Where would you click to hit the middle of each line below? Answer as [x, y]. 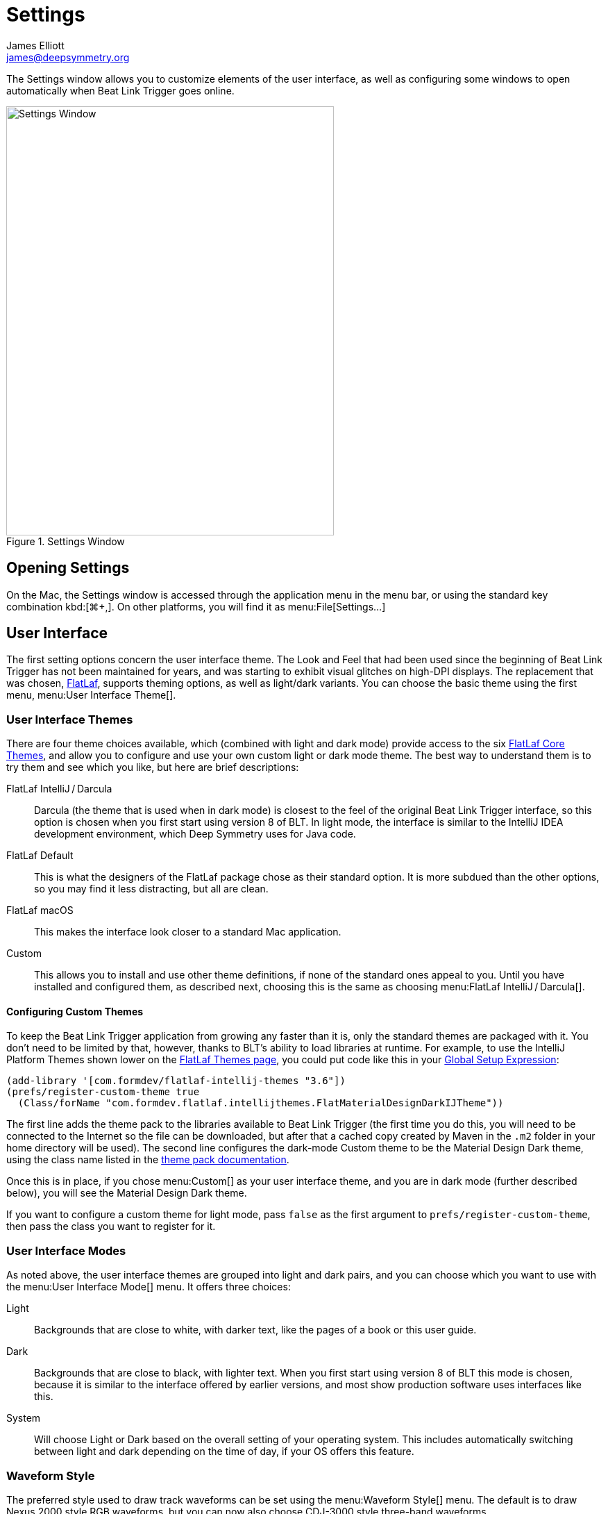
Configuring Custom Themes [75, 1011]
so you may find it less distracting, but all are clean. [151, 889]
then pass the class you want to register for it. [111, 1226]
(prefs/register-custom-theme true [103, 1092]
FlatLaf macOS [40, 910]
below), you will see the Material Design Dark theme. [127, 1193]
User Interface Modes [66, 1250]
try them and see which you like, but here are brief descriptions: [153, 767]
